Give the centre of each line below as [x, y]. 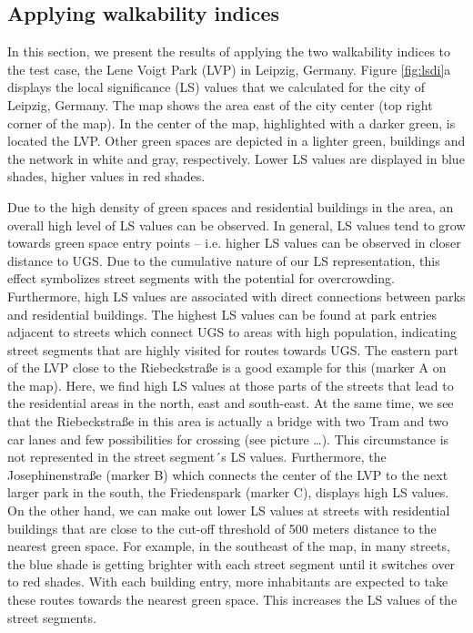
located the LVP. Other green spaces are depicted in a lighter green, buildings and [236, 141]
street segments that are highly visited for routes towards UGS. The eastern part [233, 349]
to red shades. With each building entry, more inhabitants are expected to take [228, 582]
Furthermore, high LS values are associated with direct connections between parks [236, 296]
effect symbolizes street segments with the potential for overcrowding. [201, 278]
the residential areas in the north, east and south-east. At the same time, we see [231, 403]
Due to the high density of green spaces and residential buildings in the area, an [231, 206]
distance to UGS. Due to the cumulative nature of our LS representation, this [224, 260]
